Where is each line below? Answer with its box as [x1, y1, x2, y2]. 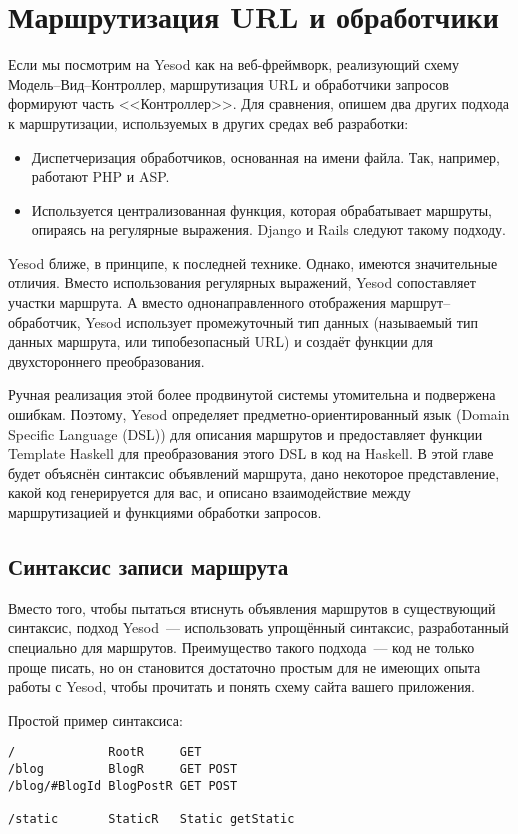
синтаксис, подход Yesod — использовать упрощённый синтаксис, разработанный [8, 617, 509, 638]
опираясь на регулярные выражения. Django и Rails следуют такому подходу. [31, 219, 506, 240]
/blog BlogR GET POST [8, 762, 238, 777]
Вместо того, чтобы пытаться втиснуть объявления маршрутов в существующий [8, 597, 496, 618]
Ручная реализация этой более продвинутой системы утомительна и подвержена [8, 384, 496, 405]
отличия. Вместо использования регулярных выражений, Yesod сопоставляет [8, 272, 476, 293]
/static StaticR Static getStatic [8, 811, 295, 826]
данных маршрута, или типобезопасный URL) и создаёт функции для [8, 331, 433, 352]
